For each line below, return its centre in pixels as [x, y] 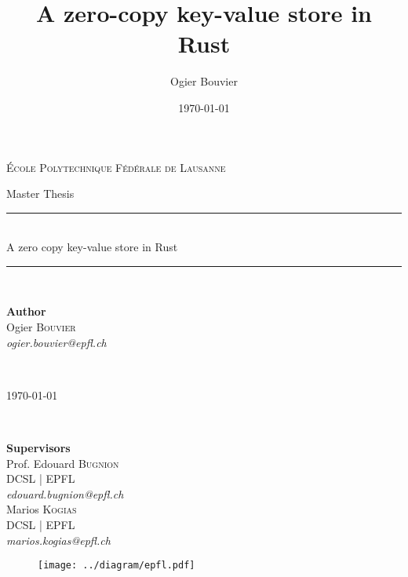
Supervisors [38, 448]
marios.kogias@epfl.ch [58, 540]
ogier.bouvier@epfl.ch [56, 342]
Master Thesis [40, 194]
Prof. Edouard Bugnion [63, 463]
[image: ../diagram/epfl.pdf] [117, 566]
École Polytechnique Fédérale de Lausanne [116, 167]
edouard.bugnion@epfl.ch [65, 493]
